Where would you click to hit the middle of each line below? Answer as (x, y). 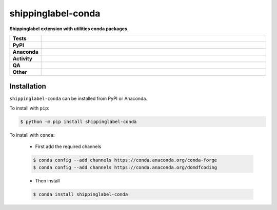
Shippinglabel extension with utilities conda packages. (69, 29)
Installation (28, 86)
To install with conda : (32, 135)
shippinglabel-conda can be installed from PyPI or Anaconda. (78, 99)
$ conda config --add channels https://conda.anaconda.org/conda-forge (125, 160)
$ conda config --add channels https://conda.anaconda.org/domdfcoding (125, 167)
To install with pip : (29, 108)
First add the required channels (68, 146)
